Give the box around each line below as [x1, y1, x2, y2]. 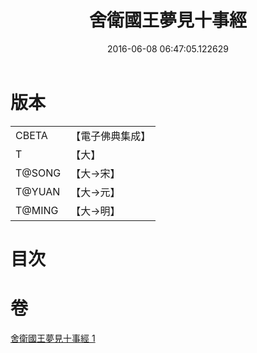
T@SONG [15, 166, 62, 180]
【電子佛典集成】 [70, 129, 152, 143]
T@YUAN [15, 184, 61, 198]
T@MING [15, 203, 59, 217]
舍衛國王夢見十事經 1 [10, 332, 96, 344]
